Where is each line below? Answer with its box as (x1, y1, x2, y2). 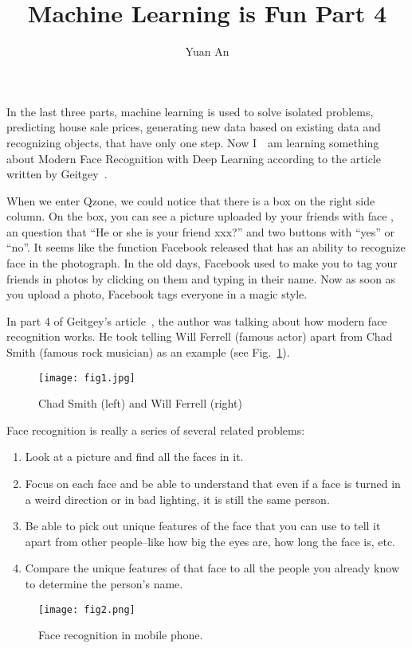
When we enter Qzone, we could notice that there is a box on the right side (6, 192, 375, 209)
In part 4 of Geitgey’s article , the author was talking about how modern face (6, 312, 387, 329)
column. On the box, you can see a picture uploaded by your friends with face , (6, 208, 394, 224)
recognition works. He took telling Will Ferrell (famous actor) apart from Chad (6, 328, 393, 345)
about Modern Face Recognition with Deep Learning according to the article (6, 150, 381, 166)
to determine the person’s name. (25, 576, 183, 592)
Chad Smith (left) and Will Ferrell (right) (38, 395, 242, 412)
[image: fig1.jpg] (38, 372, 135, 384)
